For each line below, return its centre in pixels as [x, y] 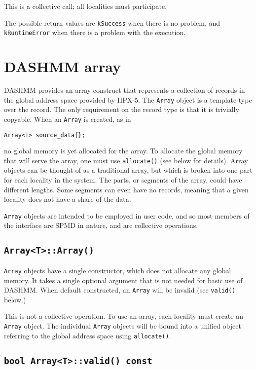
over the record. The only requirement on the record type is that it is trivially [122, 109]
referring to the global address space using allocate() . [88, 335]
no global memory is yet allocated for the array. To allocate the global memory [123, 151]
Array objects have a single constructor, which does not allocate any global [118, 270]
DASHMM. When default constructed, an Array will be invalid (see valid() [120, 290]
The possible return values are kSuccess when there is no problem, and [112, 22]
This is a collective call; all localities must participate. [86, 6]
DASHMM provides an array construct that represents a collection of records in [125, 90]
